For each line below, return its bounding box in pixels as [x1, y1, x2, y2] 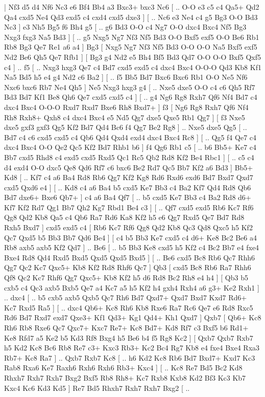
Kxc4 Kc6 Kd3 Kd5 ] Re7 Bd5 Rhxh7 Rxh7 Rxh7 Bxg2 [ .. [4, 382, 190, 393]
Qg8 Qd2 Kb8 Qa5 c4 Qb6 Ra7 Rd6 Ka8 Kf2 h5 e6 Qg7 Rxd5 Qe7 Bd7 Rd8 [4, 212, 245, 223]
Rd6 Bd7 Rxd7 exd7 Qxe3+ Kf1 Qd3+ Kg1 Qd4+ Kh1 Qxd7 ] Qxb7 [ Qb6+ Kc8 [4, 312, 261, 323]
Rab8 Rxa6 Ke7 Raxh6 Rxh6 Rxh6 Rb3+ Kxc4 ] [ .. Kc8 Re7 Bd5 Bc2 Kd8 [4, 362, 243, 373]
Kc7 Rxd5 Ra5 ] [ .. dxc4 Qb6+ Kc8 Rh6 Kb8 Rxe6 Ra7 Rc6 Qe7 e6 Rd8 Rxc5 [4, 302, 253, 313]
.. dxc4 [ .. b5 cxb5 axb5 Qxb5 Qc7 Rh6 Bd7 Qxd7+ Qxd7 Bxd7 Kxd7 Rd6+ [4, 292, 247, 303]
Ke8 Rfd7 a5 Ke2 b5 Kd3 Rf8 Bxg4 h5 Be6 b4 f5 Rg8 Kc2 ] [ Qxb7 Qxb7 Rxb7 [4, 332, 253, 343]
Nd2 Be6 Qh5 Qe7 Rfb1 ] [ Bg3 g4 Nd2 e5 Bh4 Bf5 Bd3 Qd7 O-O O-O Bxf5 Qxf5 [4, 51, 261, 62]
